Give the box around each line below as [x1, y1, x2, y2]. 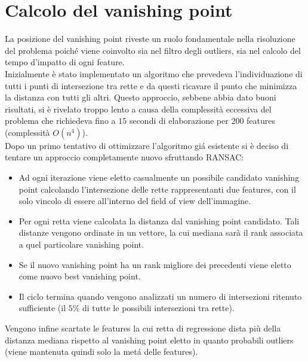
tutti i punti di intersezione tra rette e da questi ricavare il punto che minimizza [5, 79, 297, 92]
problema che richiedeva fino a [5, 114, 116, 127]
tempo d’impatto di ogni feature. [5, 56, 125, 68]
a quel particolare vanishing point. [19, 238, 144, 251]
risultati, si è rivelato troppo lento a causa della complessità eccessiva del [5, 102, 272, 115]
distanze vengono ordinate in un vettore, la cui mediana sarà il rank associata [19, 226, 303, 239]
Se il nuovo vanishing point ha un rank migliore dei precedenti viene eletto [19, 258, 291, 270]
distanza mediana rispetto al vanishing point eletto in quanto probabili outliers [5, 333, 294, 346]
